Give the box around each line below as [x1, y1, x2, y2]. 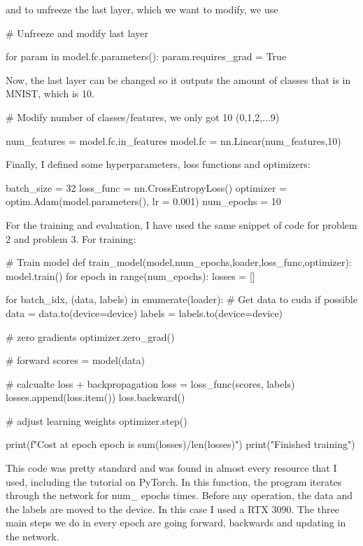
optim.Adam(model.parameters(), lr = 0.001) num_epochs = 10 [6, 194, 281, 209]
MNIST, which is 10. [6, 86, 94, 101]
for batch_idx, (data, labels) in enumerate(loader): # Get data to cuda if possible [6, 292, 357, 307]
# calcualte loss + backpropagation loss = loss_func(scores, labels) [6, 376, 295, 391]
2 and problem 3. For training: [6, 231, 136, 246]
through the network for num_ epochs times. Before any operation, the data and [6, 488, 353, 503]
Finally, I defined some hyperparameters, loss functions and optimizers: [6, 157, 311, 171]
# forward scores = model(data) [6, 353, 145, 367]
